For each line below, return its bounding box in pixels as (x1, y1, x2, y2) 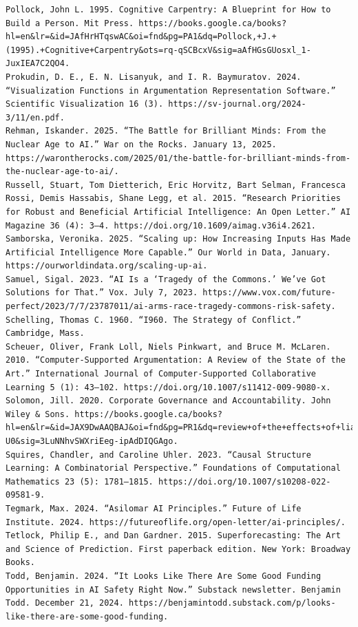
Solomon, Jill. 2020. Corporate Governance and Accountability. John (6, 396, 331, 406)
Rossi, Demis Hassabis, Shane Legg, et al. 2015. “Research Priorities (6, 193, 341, 204)
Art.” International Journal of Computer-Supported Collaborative (6, 369, 317, 379)
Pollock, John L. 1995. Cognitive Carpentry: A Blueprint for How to (6, 5, 331, 14)
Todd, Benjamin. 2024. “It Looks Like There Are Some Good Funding (6, 571, 322, 581)
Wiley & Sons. (6, 409, 70, 419)
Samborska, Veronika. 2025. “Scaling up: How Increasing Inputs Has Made (6, 234, 351, 244)
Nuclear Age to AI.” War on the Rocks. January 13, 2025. (6, 139, 277, 149)
